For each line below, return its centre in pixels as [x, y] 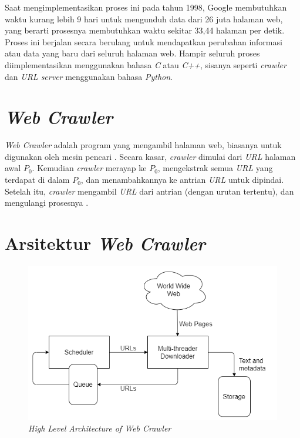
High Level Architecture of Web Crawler [100, 428]
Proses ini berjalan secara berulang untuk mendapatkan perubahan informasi [144, 41]
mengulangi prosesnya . [47, 203]
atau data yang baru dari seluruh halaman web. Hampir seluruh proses [132, 53]
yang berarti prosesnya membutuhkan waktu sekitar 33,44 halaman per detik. [145, 30]
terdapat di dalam [37, 180]
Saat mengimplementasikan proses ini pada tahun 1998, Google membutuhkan [146, 7]
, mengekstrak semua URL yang [215, 168]
